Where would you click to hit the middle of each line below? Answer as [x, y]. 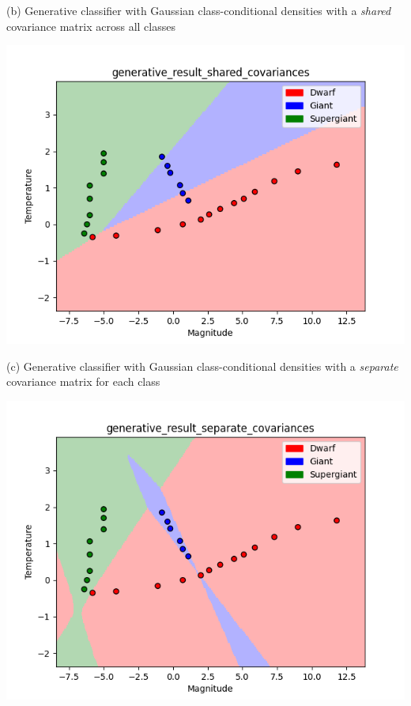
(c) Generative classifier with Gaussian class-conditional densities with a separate [202, 366]
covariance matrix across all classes [91, 26]
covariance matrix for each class [83, 381]
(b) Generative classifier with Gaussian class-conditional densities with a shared [199, 10]
